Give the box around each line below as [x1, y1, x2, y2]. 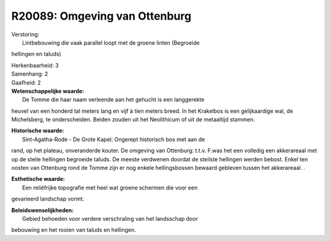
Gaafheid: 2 [11, 78, 41, 86]
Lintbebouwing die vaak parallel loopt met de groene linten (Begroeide [22, 39, 200, 46]
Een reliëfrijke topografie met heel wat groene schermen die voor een [22, 184, 198, 191]
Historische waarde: [11, 127, 64, 134]
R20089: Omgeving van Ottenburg [11, 9, 192, 23]
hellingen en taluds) [11, 50, 61, 58]
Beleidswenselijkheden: [11, 206, 74, 214]
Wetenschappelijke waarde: [11, 87, 85, 94]
